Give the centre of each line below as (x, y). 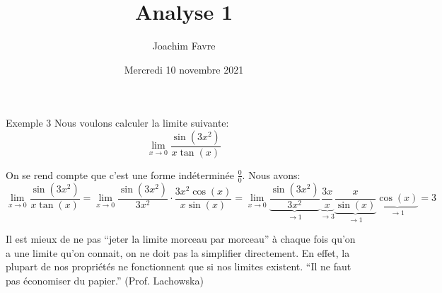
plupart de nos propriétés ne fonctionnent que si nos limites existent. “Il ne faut (179, 266)
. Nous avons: (271, 174)
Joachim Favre (184, 46)
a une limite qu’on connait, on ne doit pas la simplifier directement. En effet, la (178, 252)
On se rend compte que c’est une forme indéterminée (120, 174)
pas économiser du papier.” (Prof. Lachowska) (105, 281)
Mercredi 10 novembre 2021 (184, 69)
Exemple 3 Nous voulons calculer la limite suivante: (117, 123)
